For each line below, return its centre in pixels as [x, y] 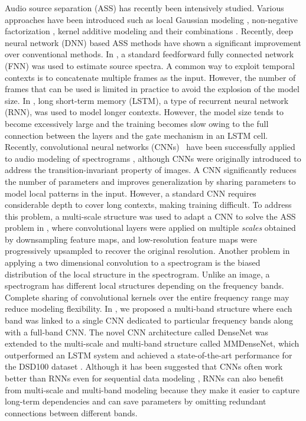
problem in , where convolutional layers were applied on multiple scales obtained [150, 228]
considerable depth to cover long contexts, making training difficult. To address [148, 205]
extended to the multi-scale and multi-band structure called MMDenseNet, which [152, 343]
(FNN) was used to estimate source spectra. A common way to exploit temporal [150, 65]
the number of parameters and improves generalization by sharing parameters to [150, 181]
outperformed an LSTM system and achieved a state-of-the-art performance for [149, 355]
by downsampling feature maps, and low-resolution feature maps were [131, 239]
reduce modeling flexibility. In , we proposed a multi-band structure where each [149, 309]
